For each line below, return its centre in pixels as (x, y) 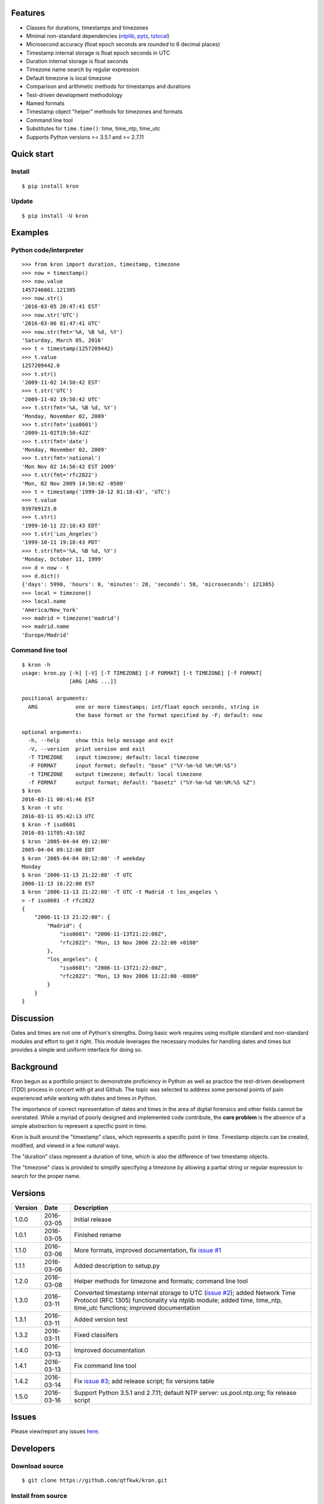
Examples (30, 233)
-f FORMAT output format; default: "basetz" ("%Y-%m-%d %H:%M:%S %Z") (142, 783)
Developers (33, 1448)
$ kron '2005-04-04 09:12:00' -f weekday (83, 858)
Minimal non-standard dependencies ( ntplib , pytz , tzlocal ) (98, 35)
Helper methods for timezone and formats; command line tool (161, 1281)
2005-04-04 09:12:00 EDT (58, 850)
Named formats (45, 103)
